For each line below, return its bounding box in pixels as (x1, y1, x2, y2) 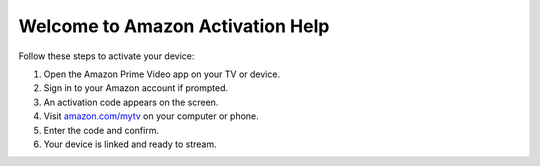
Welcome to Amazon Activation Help (18, 15, 330, 37)
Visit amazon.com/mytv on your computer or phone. (43, 110, 259, 122)
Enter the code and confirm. (43, 124, 160, 136)
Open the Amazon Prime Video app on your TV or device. (43, 68, 280, 80)
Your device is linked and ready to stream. (43, 138, 217, 150)
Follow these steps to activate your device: (18, 50, 195, 62)
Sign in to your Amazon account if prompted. (43, 82, 229, 94)
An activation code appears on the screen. (43, 96, 219, 108)
